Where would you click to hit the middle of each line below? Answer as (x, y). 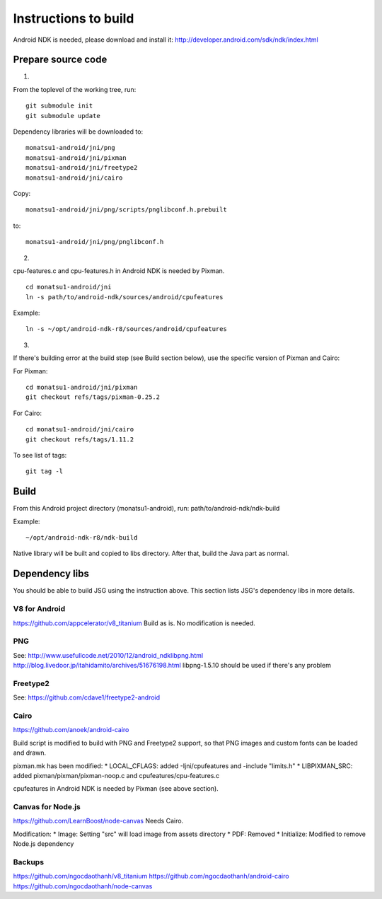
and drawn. (30, 753)
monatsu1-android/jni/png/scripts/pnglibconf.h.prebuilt (127, 210)
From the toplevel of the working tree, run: (75, 89)
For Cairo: (28, 413)
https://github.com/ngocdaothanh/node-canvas (83, 886)
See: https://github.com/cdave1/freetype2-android (87, 697)
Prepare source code (60, 60)
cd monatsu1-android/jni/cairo (80, 429)
